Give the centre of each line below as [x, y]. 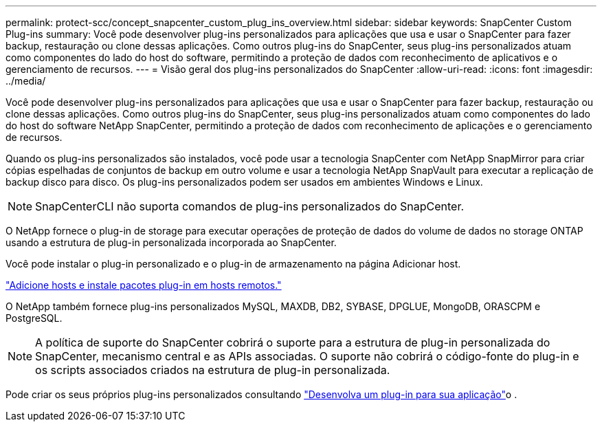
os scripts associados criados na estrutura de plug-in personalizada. [213, 370]
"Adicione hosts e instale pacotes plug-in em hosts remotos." [144, 285]
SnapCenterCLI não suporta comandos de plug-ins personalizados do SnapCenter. [250, 206]
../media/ [26, 81]
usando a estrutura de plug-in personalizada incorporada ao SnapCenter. [171, 242]
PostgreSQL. [34, 318]
